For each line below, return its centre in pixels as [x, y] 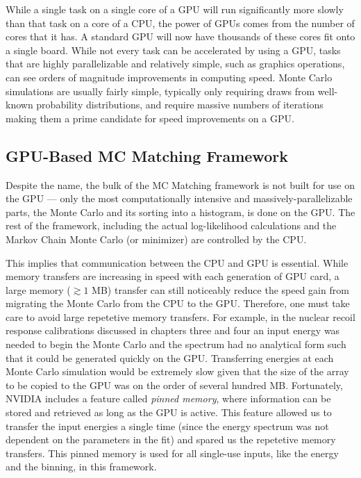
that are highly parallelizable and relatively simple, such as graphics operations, [175, 64]
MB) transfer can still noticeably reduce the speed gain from [220, 289]
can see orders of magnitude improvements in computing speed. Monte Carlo [169, 77]
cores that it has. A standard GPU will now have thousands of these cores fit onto [180, 36]
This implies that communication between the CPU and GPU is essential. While [177, 262]
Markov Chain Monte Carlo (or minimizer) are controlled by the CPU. [156, 239]
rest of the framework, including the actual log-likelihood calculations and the [171, 225]
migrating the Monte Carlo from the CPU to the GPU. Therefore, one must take [178, 303]
